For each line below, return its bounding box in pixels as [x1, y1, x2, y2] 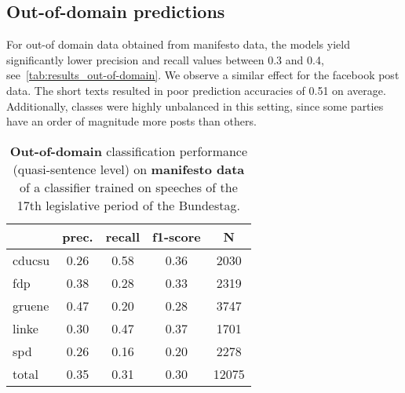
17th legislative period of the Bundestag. [16, 195, 240, 214]
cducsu [13, 250, 50, 269]
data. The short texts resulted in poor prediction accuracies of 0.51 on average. [6, 82, 386, 98]
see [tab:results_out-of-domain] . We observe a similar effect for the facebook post [6, 67, 400, 83]
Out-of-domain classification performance [9, 141, 248, 160]
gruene [13, 296, 49, 315]
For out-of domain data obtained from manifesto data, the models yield [6, 36, 350, 53]
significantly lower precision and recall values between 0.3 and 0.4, [6, 51, 324, 67]
